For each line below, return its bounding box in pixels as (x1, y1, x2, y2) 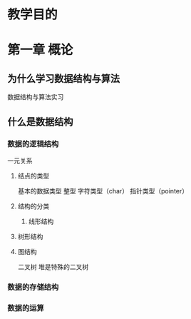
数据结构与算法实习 (7, 93, 64, 101)
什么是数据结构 (7, 116, 73, 128)
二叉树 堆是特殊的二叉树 (17, 262, 89, 271)
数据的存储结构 (7, 282, 59, 292)
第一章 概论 (7, 42, 73, 58)
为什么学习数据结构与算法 (7, 72, 120, 84)
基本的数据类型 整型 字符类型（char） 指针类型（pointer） (17, 186, 189, 195)
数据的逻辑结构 (7, 138, 59, 148)
